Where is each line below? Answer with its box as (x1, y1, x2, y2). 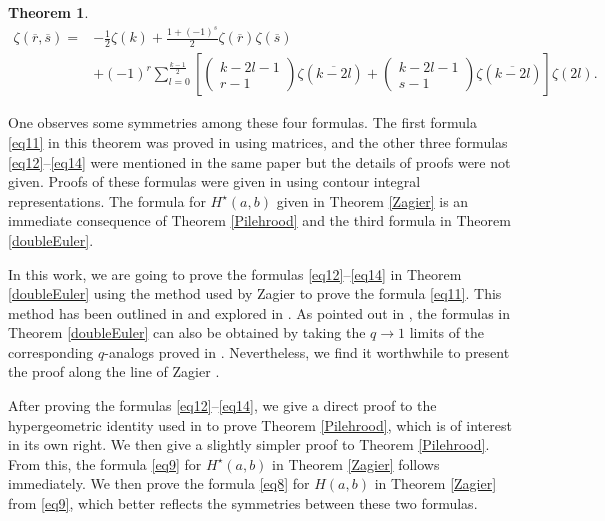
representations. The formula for (8, 190, 206, 211)
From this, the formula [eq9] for (8, 453, 202, 474)
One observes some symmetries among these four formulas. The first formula (8, 112, 478, 133)
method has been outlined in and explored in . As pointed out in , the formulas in (8, 302, 511, 323)
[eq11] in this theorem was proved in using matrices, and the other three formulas (8, 131, 508, 152)
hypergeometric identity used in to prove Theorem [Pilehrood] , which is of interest (8, 414, 512, 435)
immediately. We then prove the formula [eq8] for (8, 473, 310, 494)
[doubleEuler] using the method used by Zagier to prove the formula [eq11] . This (8, 283, 502, 304)
